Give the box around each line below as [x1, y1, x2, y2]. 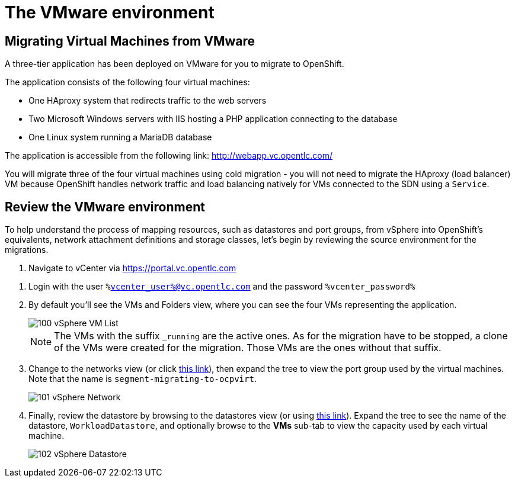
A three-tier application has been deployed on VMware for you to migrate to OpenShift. [5, 59, 344, 69]
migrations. [5, 245, 49, 255]
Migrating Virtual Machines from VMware [5, 33, 255, 49]
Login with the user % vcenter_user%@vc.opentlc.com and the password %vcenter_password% [28, 281, 415, 292]
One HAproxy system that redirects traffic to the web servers [28, 95, 267, 106]
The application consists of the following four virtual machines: [5, 77, 250, 88]
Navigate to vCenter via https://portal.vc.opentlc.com [28, 263, 236, 274]
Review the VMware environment [5, 199, 205, 214]
